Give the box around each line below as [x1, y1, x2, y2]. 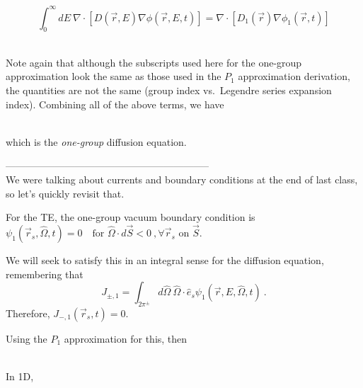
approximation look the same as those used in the [6, 69, 221, 84]
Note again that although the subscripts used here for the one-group [6, 55, 302, 69]
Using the [6, 331, 47, 346]
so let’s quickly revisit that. [6, 186, 125, 200]
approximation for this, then [64, 331, 188, 346]
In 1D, [6, 369, 34, 384]
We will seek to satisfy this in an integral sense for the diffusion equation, [6, 253, 324, 268]
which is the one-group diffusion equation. [6, 134, 187, 149]
